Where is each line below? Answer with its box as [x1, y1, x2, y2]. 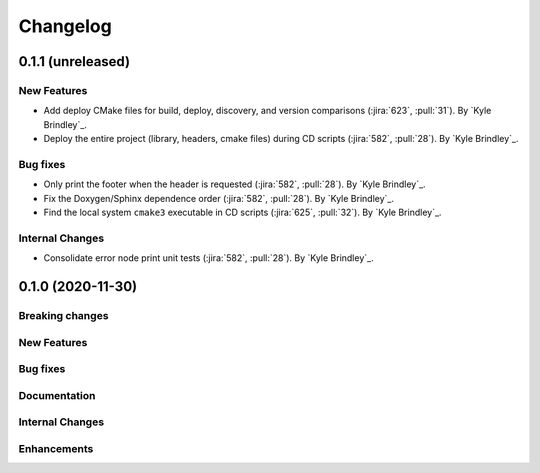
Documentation [18, 388, 96, 402]
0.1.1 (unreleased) [18, 53, 130, 70]
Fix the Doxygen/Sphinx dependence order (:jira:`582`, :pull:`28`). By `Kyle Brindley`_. [43, 192, 395, 204]
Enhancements [18, 441, 94, 455]
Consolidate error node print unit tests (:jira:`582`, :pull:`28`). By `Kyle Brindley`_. [43, 252, 374, 264]
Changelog [18, 15, 112, 37]
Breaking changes [18, 308, 109, 322]
